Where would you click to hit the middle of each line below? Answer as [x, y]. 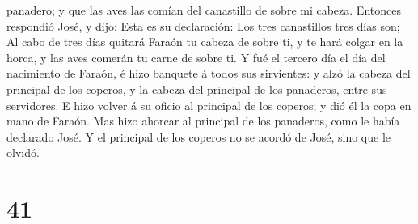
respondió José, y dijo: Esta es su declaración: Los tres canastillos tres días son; [203, 25]
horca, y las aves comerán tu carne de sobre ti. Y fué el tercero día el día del [196, 57]
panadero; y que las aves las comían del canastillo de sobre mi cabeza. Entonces [204, 10]
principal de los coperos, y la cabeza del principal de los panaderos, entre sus [197, 89]
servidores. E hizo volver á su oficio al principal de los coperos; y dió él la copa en [209, 105]
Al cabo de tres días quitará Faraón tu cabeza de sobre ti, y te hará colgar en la [205, 42]
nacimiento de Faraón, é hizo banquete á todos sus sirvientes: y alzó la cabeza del [209, 73]
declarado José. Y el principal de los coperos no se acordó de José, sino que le [199, 136]
